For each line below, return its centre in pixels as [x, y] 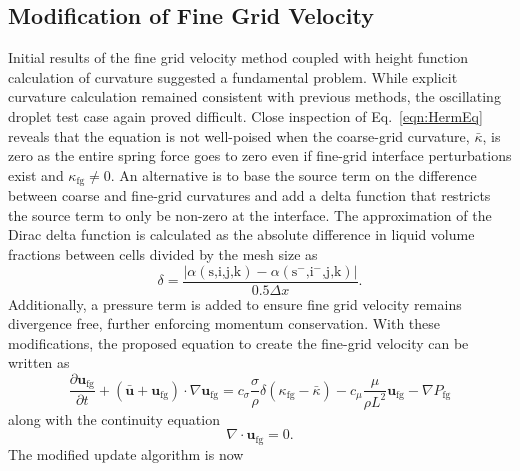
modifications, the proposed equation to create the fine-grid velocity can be [238, 342]
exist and [36, 174]
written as [39, 362]
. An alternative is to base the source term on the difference [293, 174]
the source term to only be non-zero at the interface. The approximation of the [250, 214]
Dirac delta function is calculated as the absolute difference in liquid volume [241, 234]
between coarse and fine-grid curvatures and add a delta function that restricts [249, 195]
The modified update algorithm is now [126, 453]
